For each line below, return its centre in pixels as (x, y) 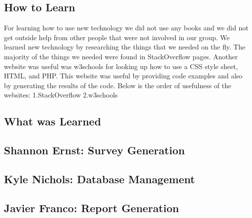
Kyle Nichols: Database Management (100, 179)
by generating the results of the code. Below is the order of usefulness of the (118, 85)
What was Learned (52, 121)
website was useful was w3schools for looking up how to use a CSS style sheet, (121, 66)
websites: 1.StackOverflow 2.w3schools (61, 95)
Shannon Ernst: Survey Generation (94, 150)
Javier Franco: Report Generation (92, 207)
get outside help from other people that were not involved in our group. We (117, 37)
